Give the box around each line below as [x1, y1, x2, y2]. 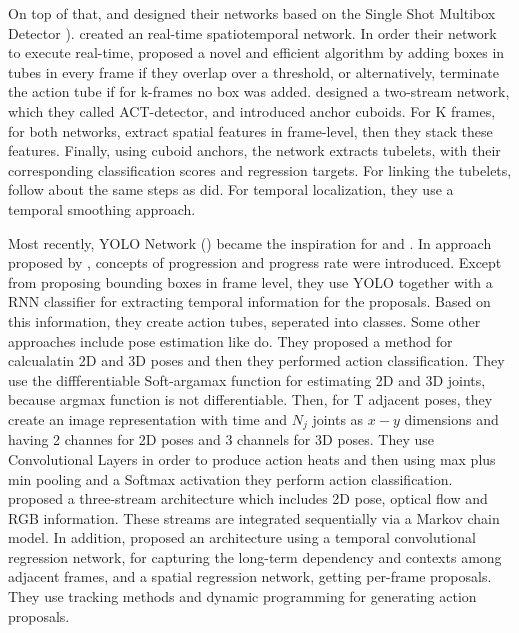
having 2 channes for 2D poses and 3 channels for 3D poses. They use [8, 429, 435, 450]
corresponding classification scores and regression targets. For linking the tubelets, [8, 159, 512, 180]
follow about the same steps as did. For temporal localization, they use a [8, 179, 454, 200]
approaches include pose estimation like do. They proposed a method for [8, 330, 453, 351]
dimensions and [404, 408, 499, 429]
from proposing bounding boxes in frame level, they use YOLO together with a [8, 271, 493, 292]
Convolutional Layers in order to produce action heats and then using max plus [8, 448, 496, 469]
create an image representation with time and [8, 408, 288, 429]
